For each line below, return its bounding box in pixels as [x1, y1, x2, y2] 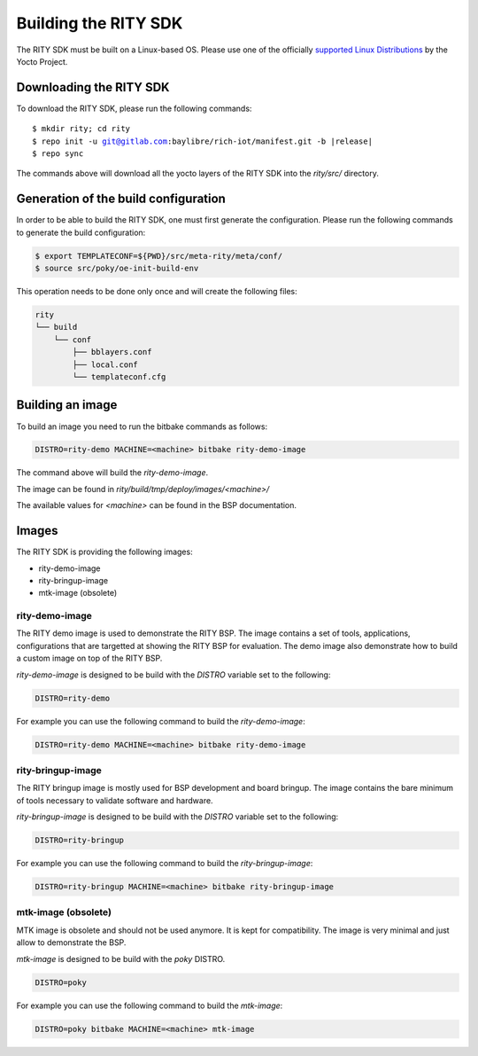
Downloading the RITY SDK [16, 80, 170, 95]
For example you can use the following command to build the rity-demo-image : [16, 716, 305, 726]
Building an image [16, 397, 118, 412]
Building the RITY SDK [16, 13, 183, 33]
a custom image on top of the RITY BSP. [16, 653, 163, 664]
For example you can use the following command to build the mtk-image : [16, 1000, 283, 1011]
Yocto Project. [16, 56, 68, 66]
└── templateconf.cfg [72, 372, 166, 381]
